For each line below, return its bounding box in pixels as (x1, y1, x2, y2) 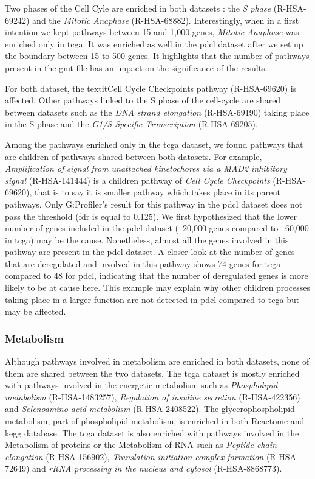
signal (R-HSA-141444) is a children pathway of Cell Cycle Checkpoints (5, 173, 270, 186)
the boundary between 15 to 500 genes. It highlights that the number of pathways (5, 49, 310, 62)
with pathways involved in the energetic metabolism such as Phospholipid (5, 379, 278, 391)
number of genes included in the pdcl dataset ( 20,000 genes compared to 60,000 (5, 222, 309, 234)
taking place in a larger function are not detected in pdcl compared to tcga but (5, 293, 300, 306)
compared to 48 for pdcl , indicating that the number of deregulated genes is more (5, 269, 308, 282)
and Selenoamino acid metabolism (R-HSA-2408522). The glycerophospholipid (5, 402, 295, 415)
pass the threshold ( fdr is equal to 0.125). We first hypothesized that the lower (5, 209, 297, 222)
